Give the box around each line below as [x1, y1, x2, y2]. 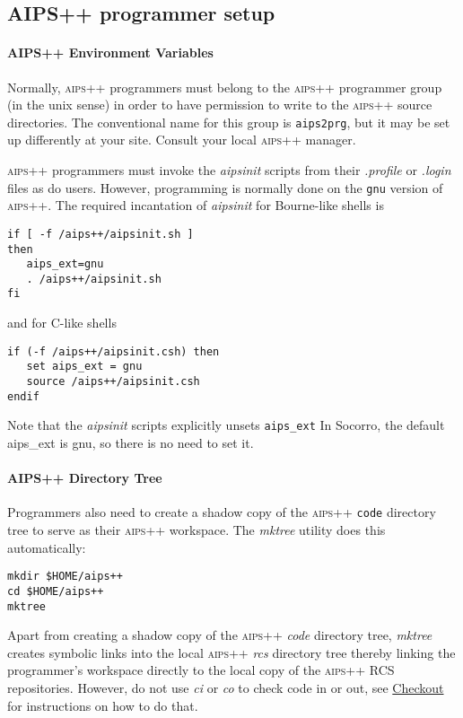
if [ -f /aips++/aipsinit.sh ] [7, 227, 194, 241]
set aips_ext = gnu [26, 360, 143, 373]
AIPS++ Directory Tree [7, 468, 162, 487]
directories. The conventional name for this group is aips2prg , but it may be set [7, 112, 450, 131]
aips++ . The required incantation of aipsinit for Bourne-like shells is [7, 196, 384, 215]
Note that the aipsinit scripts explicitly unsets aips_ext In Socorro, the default [7, 416, 445, 434]
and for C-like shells [7, 313, 117, 332]
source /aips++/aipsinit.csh [26, 375, 200, 389]
